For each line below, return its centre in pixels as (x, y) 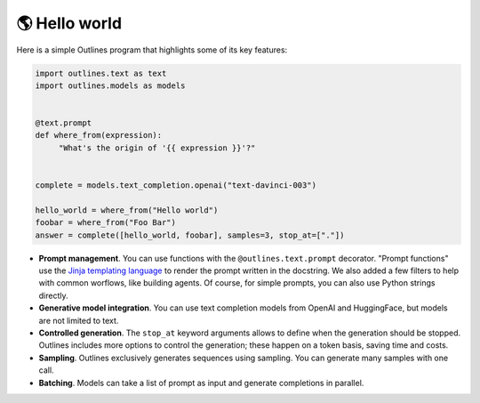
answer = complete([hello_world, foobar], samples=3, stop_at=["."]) (190, 235)
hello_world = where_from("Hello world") (127, 210)
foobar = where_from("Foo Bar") (106, 223)
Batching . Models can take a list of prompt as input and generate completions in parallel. (201, 383)
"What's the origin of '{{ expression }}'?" (157, 148)
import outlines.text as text (101, 73)
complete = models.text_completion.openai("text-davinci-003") (176, 185)
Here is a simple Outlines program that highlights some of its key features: (152, 50)
